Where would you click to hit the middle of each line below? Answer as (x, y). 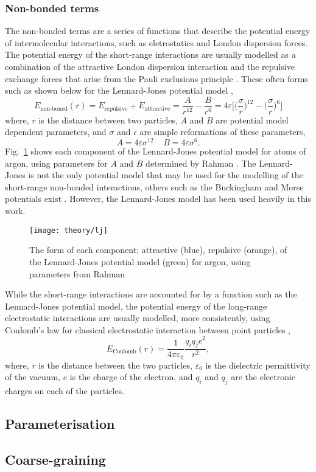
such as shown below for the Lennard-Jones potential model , (119, 90)
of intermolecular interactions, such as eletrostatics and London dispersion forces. (156, 42)
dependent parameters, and (56, 132)
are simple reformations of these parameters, (223, 132)
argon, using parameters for (56, 163)
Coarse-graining (55, 459)
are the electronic (263, 377)
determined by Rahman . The (201, 163)
